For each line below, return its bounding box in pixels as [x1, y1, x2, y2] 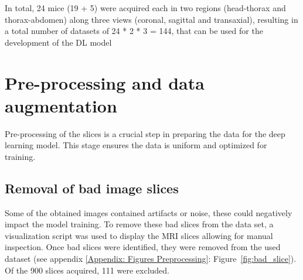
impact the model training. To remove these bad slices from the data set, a [5, 218, 274, 230]
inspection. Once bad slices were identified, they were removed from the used [5, 241, 281, 253]
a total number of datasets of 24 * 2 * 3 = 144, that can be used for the [5, 25, 263, 37]
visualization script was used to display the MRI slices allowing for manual [5, 229, 273, 241]
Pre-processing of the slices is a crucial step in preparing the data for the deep [5, 127, 285, 139]
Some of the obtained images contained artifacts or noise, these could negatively [5, 206, 292, 218]
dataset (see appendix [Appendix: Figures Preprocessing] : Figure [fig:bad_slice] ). [5, 252, 297, 265]
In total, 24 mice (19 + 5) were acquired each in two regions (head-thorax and [5, 2, 286, 13]
